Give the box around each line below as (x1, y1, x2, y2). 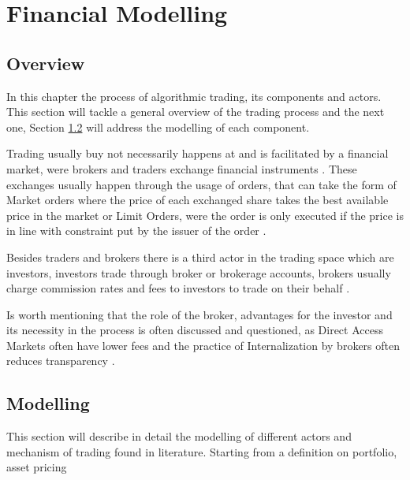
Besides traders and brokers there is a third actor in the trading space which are (6, 248, 394, 265)
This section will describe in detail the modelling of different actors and (6, 428, 352, 445)
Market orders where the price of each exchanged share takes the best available (6, 192, 389, 208)
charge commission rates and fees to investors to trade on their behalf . (6, 280, 350, 296)
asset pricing (6, 459, 67, 475)
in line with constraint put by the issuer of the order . (6, 222, 266, 239)
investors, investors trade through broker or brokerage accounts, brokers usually (6, 264, 391, 281)
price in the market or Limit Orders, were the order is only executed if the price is (6, 207, 404, 223)
